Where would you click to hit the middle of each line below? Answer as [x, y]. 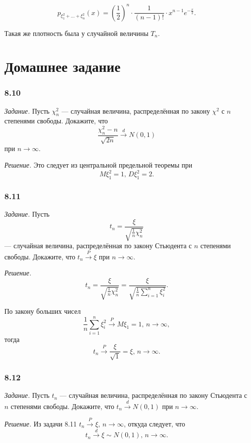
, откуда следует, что [155, 423]
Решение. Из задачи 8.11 [41, 423]
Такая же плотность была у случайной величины [76, 33]
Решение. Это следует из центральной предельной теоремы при [99, 164]
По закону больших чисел [43, 311]
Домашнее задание [63, 66]
